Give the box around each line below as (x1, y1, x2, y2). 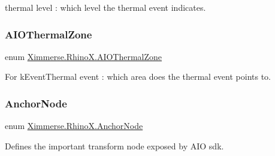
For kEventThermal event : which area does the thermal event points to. (5, 70, 271, 83)
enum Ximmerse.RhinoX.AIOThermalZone (5, 50, 162, 62)
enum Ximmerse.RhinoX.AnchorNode (5, 119, 143, 132)
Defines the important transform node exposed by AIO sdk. (5, 139, 224, 152)
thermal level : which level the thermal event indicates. (5, 1, 206, 13)
